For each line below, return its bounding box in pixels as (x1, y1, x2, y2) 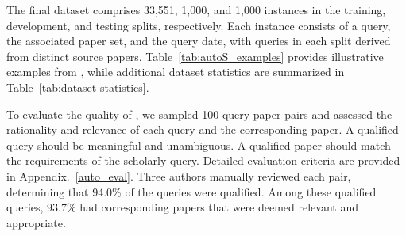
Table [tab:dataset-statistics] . (6, 78, 149, 95)
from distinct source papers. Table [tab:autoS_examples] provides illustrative (6, 48, 384, 64)
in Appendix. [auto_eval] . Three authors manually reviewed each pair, (6, 167, 351, 184)
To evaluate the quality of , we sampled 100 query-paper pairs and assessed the (6, 105, 392, 122)
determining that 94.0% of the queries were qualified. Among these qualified (6, 183, 377, 200)
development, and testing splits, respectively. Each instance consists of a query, (6, 17, 391, 33)
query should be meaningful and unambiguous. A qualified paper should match (6, 136, 391, 153)
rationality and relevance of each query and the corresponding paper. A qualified (6, 121, 399, 138)
